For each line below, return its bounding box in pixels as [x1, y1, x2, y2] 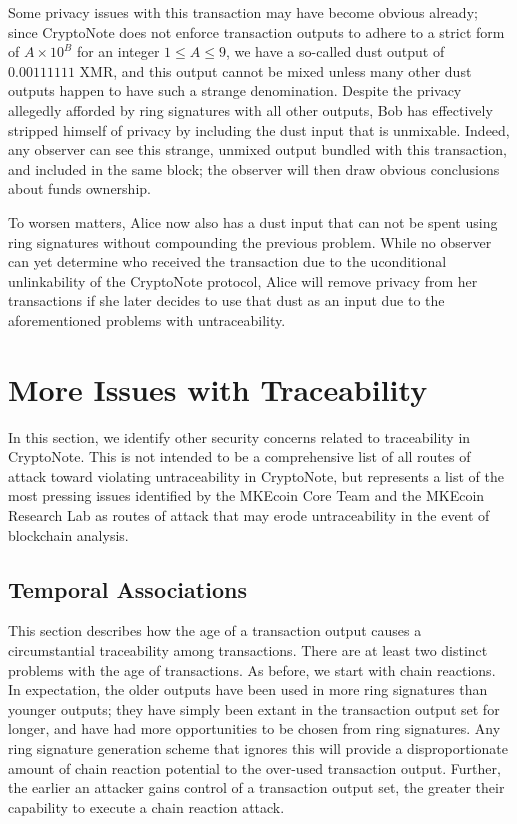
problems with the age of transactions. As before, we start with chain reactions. [8, 659, 496, 680]
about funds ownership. [8, 178, 151, 199]
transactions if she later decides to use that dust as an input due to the [8, 290, 445, 311]
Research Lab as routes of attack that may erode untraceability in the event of [8, 505, 490, 525]
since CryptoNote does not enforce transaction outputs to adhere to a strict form [8, 21, 505, 42]
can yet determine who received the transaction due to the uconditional [8, 251, 447, 272]
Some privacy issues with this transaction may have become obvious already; [8, 2, 478, 22]
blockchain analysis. [8, 524, 129, 545]
